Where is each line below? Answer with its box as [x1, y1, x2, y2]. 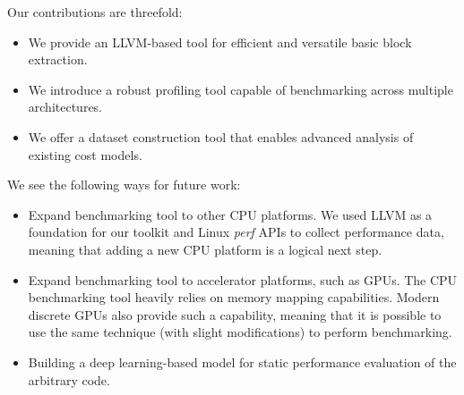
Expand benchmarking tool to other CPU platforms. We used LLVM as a [28, 205, 433, 223]
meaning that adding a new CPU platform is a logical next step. [28, 240, 382, 258]
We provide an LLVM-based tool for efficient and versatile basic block [28, 32, 412, 51]
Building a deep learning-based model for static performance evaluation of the [28, 352, 457, 371]
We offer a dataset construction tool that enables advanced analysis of [28, 127, 414, 146]
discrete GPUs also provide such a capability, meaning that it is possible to [28, 305, 442, 324]
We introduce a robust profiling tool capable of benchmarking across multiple [28, 80, 453, 98]
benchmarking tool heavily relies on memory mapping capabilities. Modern [28, 288, 440, 307]
